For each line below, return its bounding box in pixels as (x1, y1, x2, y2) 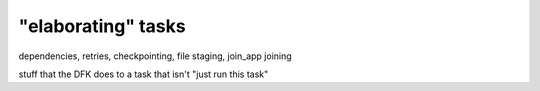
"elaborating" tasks (18, 15, 186, 37)
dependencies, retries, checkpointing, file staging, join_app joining (18, 50, 292, 62)
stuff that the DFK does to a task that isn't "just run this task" (18, 68, 269, 80)
